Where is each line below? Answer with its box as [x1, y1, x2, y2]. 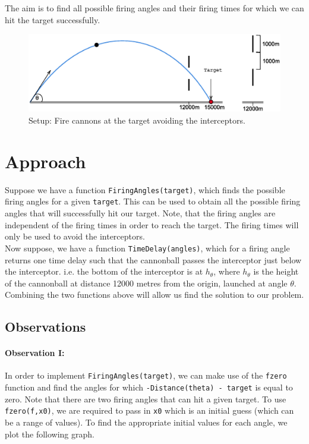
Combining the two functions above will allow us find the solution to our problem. [5, 288, 304, 301]
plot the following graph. [5, 427, 94, 440]
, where [213, 265, 240, 278]
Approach [5, 149, 86, 173]
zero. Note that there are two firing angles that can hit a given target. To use [5, 392, 286, 405]
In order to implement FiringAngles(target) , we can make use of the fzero [5, 369, 287, 382]
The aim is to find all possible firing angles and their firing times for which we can [5, 2, 304, 14]
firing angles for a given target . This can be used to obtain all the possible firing [5, 195, 301, 207]
